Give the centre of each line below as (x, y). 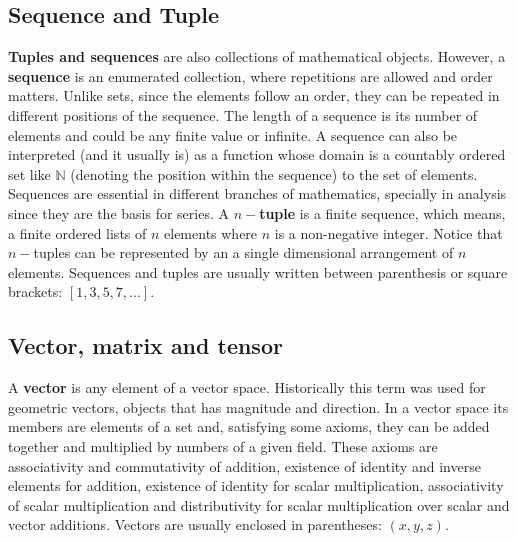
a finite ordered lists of (77, 232)
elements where (211, 232)
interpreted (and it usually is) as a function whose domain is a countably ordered (257, 154)
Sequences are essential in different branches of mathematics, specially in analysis (257, 193)
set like (29, 173)
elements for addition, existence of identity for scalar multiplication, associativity (256, 485)
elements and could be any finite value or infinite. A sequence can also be (233, 134)
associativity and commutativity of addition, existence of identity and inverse (244, 465)
